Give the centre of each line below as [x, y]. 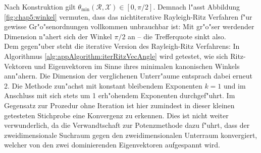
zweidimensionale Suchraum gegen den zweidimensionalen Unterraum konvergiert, [131, 135]
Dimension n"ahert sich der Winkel [58, 36]
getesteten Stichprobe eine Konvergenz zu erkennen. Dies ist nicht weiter [116, 115]
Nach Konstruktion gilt [40, 7]
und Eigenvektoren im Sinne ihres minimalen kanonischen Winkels [137, 66]
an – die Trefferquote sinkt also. [177, 36]
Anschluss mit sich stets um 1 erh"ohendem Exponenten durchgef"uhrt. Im [120, 95]
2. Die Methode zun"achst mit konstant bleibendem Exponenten [103, 85]
